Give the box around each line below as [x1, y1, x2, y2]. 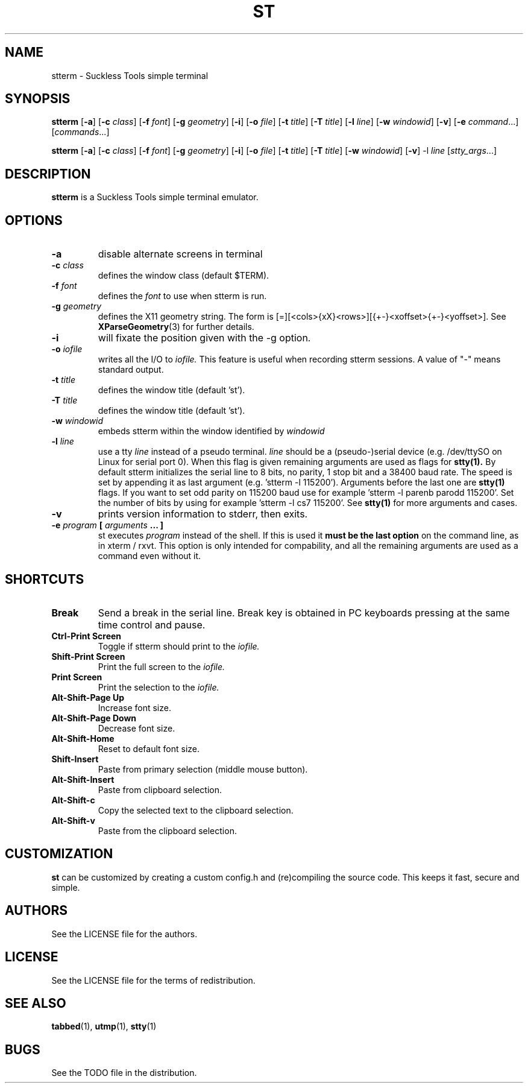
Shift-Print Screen [51, 651, 125, 662]
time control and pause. [98, 618, 206, 631]
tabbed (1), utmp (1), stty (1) [51, 1021, 157, 1032]
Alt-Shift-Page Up [51, 692, 125, 703]
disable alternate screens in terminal [98, 248, 263, 261]
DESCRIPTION [5, 166, 91, 182]
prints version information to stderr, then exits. [98, 508, 308, 520]
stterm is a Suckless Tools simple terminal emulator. [51, 192, 259, 203]
